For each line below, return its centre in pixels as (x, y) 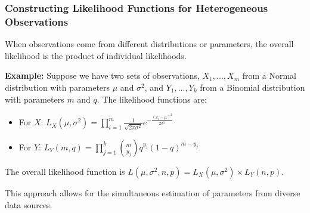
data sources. (29, 204)
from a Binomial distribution (252, 87)
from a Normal (269, 75)
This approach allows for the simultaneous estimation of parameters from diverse (153, 192)
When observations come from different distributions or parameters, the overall (149, 44)
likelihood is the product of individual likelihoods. (96, 55)
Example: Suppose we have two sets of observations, (102, 75)
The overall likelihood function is (65, 171)
